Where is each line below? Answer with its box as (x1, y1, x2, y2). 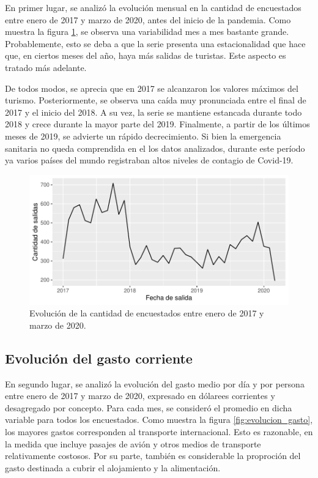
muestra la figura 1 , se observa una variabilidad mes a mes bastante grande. (5, 25, 289, 38)
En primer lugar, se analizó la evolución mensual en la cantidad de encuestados (5, 1, 301, 13)
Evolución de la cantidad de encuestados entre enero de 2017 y (29, 307, 264, 319)
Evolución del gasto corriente (5, 348, 193, 367)
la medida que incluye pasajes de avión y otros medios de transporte (5, 437, 261, 450)
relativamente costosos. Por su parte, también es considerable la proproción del (5, 449, 301, 462)
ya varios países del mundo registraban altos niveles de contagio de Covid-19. (5, 154, 294, 166)
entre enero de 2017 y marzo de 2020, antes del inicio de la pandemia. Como (5, 13, 291, 26)
